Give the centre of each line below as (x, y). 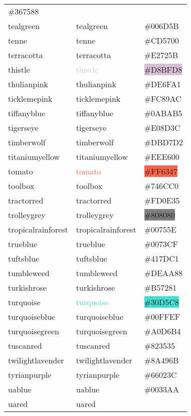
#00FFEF (162, 317)
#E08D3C (162, 128)
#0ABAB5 (163, 113)
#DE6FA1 (162, 84)
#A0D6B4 (162, 331)
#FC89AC (163, 98)
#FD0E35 (162, 200)
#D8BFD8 (163, 69)
